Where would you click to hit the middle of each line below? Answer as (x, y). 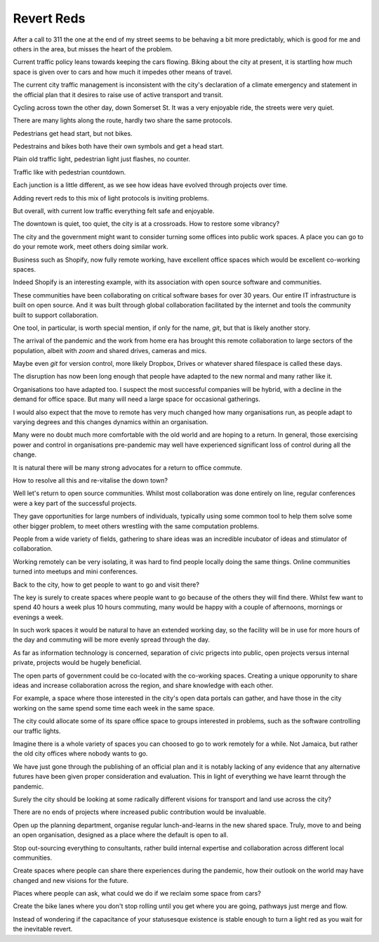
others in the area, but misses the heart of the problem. (93, 49)
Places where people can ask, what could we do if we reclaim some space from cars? (137, 893)
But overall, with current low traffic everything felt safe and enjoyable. (114, 211)
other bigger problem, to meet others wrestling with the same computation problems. (136, 526)
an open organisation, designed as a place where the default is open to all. (121, 835)
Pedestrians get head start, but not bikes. (73, 133)
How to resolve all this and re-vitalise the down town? (91, 480)
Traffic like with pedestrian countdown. (69, 172)
